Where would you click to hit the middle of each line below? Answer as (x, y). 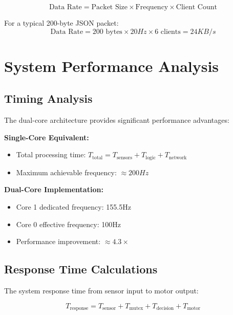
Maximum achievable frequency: (66, 172)
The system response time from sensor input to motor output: (101, 290)
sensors (124, 157)
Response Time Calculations (81, 269)
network (178, 157)
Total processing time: (51, 154)
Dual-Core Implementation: (54, 189)
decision (165, 309)
